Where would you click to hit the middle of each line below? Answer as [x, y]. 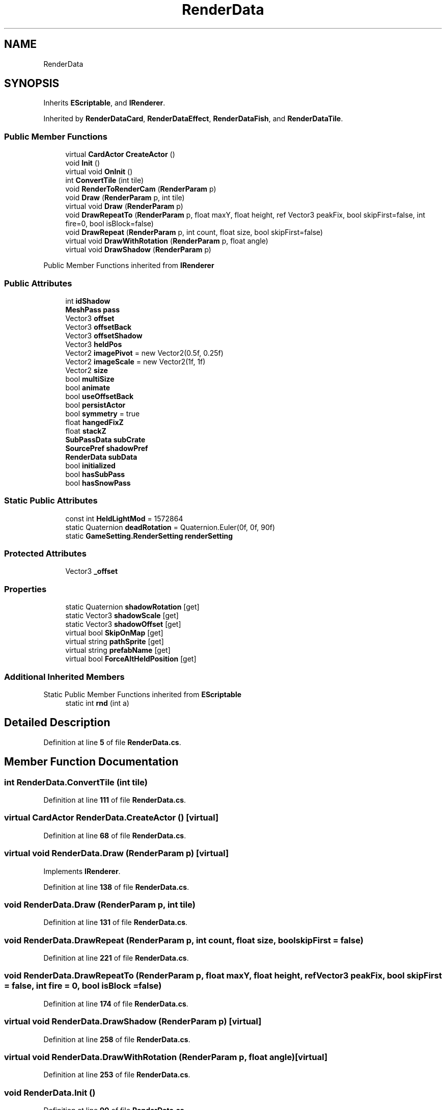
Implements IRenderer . [82, 871]
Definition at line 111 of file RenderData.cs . [115, 800]
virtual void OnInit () [99, 172]
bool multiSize [90, 379]
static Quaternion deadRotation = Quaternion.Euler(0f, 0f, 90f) [170, 527]
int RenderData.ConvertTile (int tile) [76, 782]
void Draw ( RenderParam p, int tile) [125, 198]
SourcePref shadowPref [107, 448]
